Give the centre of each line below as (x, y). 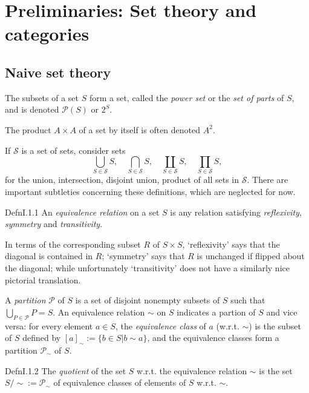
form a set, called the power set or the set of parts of (187, 97)
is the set (276, 370)
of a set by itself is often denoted (140, 129)
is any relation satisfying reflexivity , (236, 212)
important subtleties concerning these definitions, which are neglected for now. (150, 192)
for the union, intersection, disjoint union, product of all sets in (122, 180)
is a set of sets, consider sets (73, 150)
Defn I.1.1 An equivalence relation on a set (82, 212)
